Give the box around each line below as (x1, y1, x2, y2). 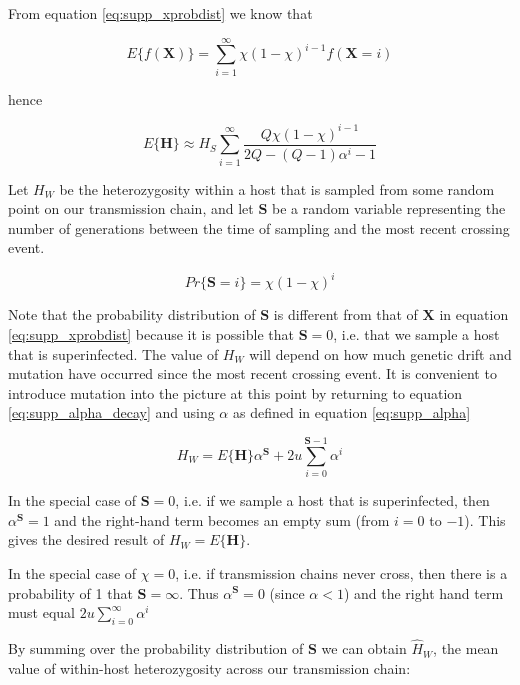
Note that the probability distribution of (8, 304, 256, 325)
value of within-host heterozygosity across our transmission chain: (8, 657, 411, 678)
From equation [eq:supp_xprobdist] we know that (8, 3, 313, 23)
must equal (8, 602, 75, 623)
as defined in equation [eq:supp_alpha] (232, 402, 471, 423)
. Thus (179, 582, 219, 603)
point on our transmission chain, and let (8, 198, 254, 219)
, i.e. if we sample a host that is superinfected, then (175, 490, 490, 511)
